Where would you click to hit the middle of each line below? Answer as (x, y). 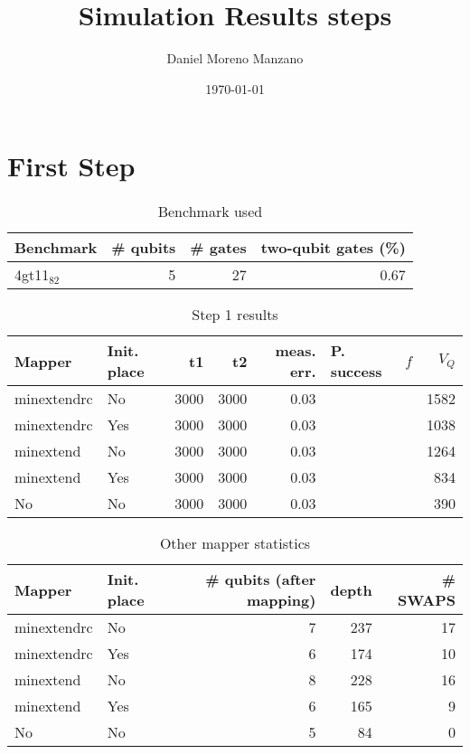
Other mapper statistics (235, 543)
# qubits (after (261, 580)
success (356, 372)
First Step (71, 166)
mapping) (282, 600)
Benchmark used (210, 212)
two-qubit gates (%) (333, 248)
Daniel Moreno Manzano (235, 58)
